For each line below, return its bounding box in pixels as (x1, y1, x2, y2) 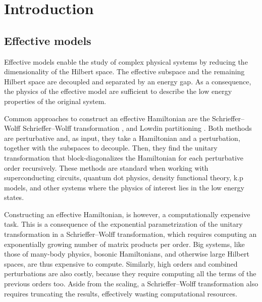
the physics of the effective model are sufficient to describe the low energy (4, 86, 232, 96)
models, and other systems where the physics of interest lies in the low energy (4, 182, 244, 192)
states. (4, 192, 24, 203)
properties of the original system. (4, 95, 107, 106)
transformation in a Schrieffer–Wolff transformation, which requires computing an (4, 229, 257, 239)
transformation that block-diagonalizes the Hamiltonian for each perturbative (4, 152, 244, 163)
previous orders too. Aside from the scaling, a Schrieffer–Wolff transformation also (4, 278, 258, 289)
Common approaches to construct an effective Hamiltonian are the (4, 113, 210, 123)
